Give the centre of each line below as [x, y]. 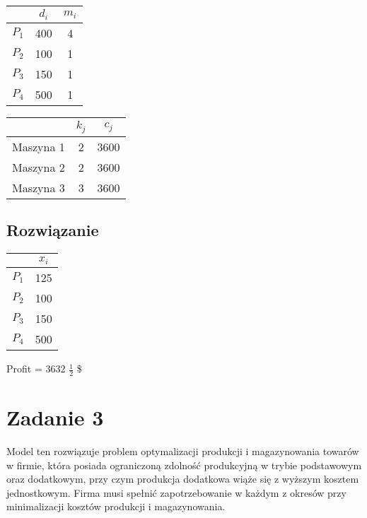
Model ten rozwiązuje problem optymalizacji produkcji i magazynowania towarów [183, 451]
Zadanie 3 [55, 417]
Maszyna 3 [39, 187]
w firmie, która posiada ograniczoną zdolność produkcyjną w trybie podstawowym [184, 465]
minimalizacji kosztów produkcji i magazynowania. [116, 506]
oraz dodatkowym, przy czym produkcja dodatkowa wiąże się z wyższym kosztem [183, 479]
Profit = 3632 [36, 369]
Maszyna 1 [39, 146]
